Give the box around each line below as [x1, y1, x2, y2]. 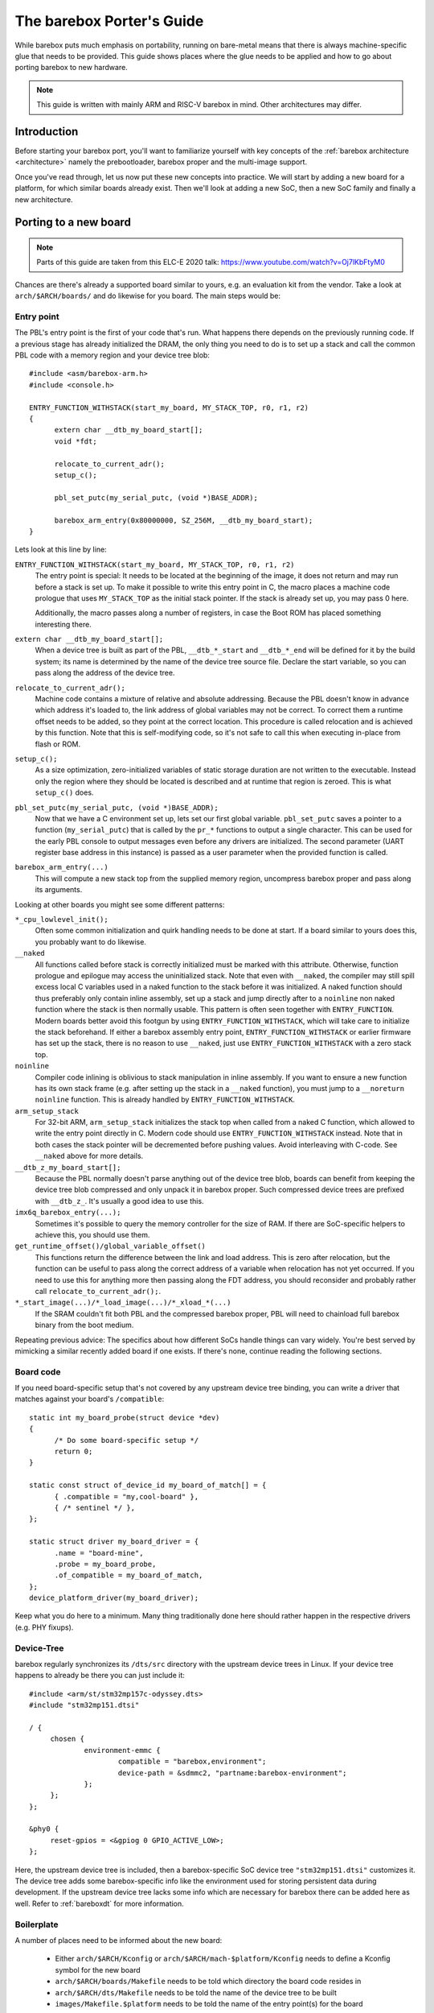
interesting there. [35, 619, 92, 629]
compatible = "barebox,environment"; [117, 1757, 267, 1767]
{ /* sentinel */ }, [54, 1503, 136, 1512]
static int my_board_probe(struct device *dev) [29, 1413, 220, 1422]
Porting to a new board [14, 216, 132, 229]
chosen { [50, 1734, 84, 1743]
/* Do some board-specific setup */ [54, 1436, 199, 1445]
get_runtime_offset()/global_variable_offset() [14, 1242, 207, 1251]
